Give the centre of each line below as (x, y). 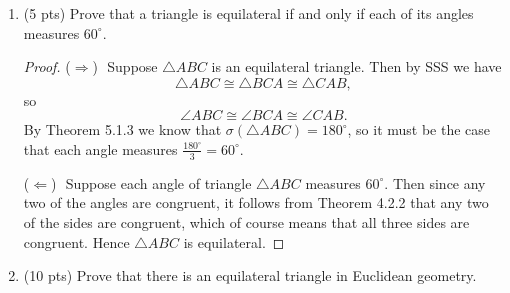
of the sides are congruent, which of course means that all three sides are (246, 221)
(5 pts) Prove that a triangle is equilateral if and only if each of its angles (248, 13)
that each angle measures (100, 148)
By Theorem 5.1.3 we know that (122, 129)
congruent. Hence (76, 241)
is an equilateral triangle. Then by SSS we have (356, 66)
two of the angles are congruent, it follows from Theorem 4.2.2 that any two (256, 202)
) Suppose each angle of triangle (151, 182)
